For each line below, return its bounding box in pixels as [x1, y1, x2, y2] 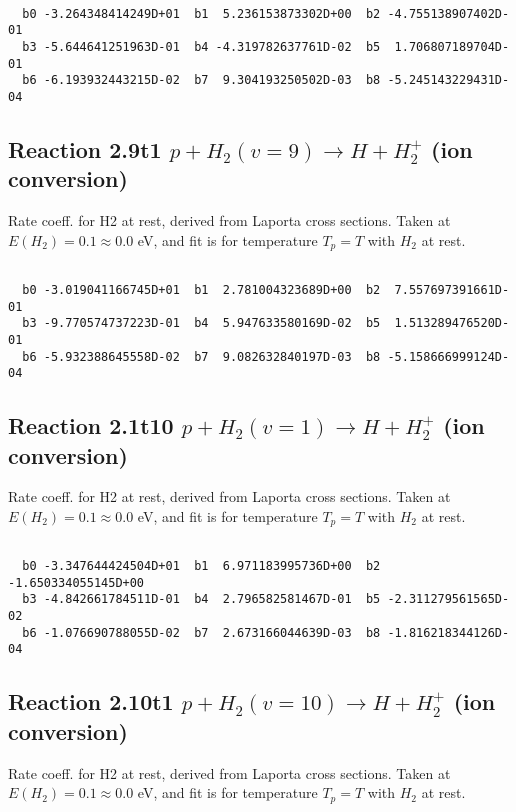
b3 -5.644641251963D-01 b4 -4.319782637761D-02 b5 [22, 39, 381, 54]
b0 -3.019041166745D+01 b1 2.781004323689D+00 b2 [22, 282, 381, 297]
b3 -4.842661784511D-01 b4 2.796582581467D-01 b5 [22, 592, 381, 607]
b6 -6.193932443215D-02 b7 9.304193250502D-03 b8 [22, 73, 381, 88]
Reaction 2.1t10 [8, 410, 174, 441]
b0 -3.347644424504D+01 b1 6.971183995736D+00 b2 [22, 559, 381, 574]
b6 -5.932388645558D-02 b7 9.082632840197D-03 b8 [22, 349, 381, 364]
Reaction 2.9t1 [8, 133, 162, 164]
